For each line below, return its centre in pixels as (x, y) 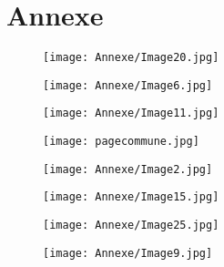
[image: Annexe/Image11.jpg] (131, 113)
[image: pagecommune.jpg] (121, 142)
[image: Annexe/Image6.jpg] (128, 85)
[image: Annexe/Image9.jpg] (128, 253)
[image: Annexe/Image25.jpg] (131, 226)
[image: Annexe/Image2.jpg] (128, 169)
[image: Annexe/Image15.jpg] (131, 197)
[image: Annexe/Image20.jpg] (131, 58)
